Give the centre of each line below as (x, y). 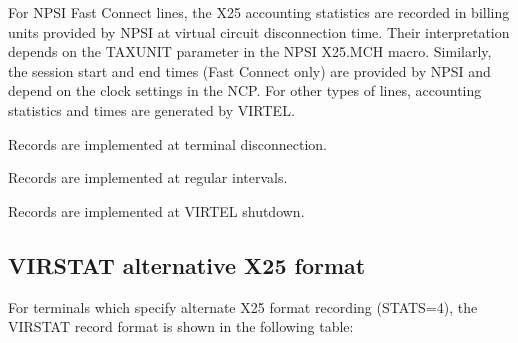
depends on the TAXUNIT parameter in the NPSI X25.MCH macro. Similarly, (250, 51)
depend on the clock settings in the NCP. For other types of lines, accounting (245, 90)
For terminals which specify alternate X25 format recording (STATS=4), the (243, 306)
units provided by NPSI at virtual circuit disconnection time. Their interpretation (259, 31)
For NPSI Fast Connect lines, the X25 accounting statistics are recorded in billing (259, 12)
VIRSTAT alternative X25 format (187, 264)
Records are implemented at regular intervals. (148, 177)
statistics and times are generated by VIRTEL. (151, 109)
